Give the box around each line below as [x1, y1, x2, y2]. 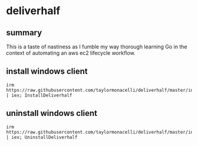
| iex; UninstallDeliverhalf [6, 134, 78, 140]
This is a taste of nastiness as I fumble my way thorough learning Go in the [6, 43, 187, 50]
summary [6, 28, 42, 38]
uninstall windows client [6, 108, 98, 118]
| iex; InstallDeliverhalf [6, 92, 72, 98]
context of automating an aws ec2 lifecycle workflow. [6, 49, 136, 57]
